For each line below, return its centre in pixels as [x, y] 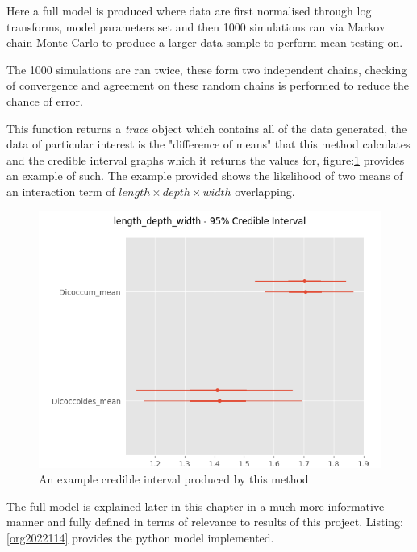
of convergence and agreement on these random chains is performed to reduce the [208, 85]
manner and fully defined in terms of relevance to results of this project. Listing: [205, 522]
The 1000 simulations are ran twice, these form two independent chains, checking [207, 69]
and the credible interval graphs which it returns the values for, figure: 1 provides [206, 159]
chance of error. [45, 100]
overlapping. [265, 191]
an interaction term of [61, 191]
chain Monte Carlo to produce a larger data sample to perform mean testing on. [205, 42]
